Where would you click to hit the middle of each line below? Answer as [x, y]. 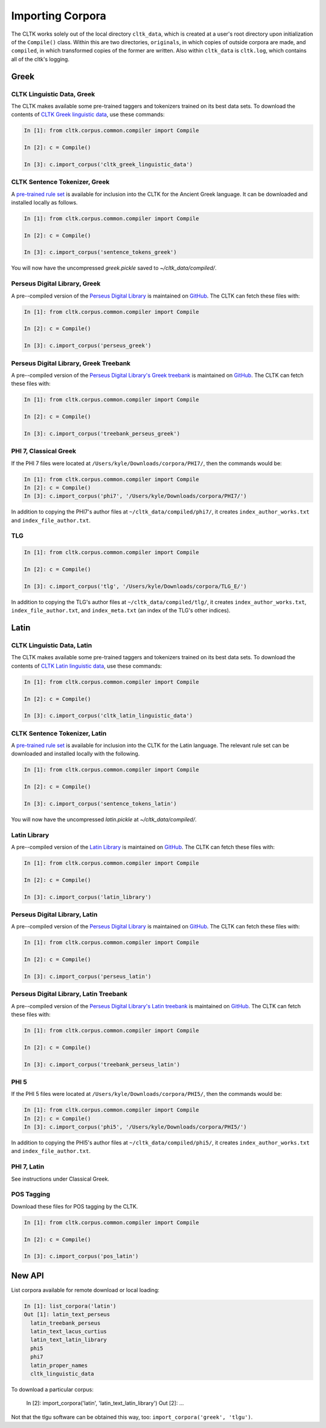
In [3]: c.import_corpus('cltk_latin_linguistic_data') [108, 716]
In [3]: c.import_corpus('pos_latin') [81, 1256]
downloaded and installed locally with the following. [75, 754]
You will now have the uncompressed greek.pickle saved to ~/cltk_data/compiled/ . [114, 268]
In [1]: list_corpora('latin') [70, 1306]
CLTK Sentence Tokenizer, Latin [59, 733]
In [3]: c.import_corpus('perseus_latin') [88, 976]
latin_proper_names [59, 1365]
